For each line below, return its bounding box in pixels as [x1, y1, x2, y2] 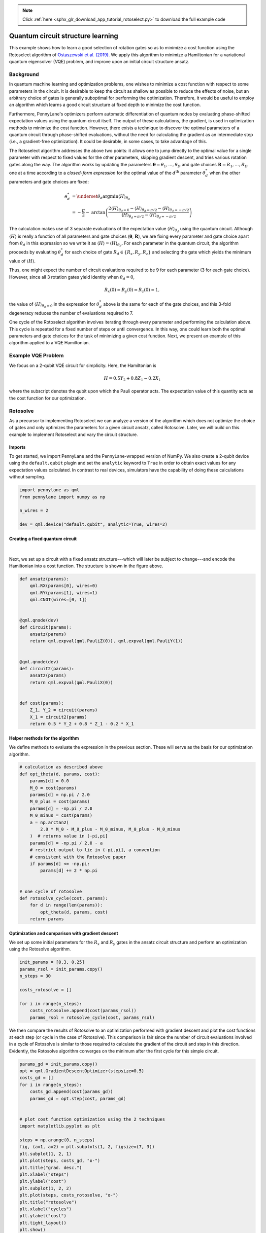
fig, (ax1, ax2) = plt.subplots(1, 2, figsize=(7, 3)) [19, 1144, 155, 1150]
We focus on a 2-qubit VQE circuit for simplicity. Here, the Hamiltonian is [9, 363, 157, 368]
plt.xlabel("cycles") [19, 1206, 72, 1212]
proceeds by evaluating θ [9, 249, 61, 255]
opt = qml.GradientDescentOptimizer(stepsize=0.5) [19, 1068, 145, 1074]
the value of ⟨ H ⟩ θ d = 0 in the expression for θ [9, 301, 100, 309]
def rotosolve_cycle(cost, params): [19, 895, 108, 901]
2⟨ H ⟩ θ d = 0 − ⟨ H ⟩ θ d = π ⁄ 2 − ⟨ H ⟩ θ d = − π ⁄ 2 [108, 206, 189, 213]
